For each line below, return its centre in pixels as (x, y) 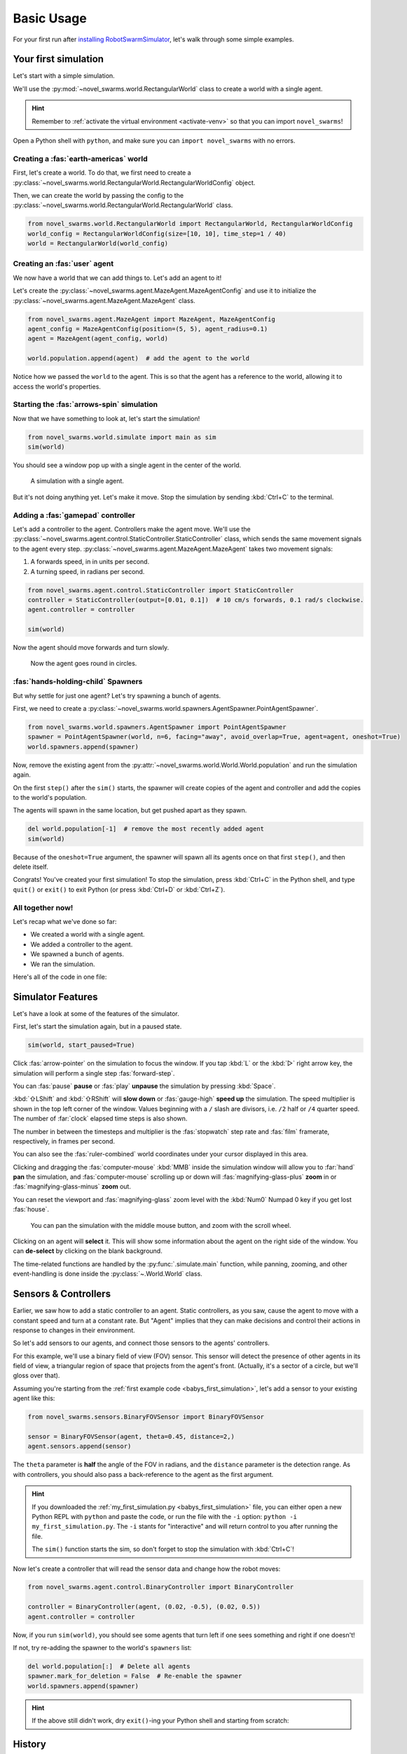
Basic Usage (50, 18)
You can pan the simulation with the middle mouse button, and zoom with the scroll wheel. (161, 1225)
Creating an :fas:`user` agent (63, 264)
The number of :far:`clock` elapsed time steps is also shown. (100, 1118)
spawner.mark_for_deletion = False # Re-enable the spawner (135, 1676)
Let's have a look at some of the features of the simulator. (96, 1013)
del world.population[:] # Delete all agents (109, 1667)
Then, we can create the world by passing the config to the (98, 195)
